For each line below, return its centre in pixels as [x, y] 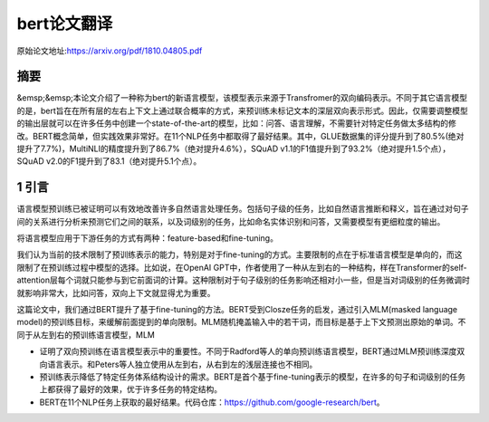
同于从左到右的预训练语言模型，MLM [86, 334]
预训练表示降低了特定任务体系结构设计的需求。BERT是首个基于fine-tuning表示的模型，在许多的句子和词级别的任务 [253, 377]
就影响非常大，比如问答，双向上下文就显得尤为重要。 [116, 293]
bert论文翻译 [65, 24]
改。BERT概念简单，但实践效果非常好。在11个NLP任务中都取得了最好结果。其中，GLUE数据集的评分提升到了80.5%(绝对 [240, 136]
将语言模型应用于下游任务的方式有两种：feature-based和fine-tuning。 [147, 238]
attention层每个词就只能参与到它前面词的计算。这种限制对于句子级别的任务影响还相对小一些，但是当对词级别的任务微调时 [243, 280]
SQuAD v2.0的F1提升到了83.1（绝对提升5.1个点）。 [109, 161]
